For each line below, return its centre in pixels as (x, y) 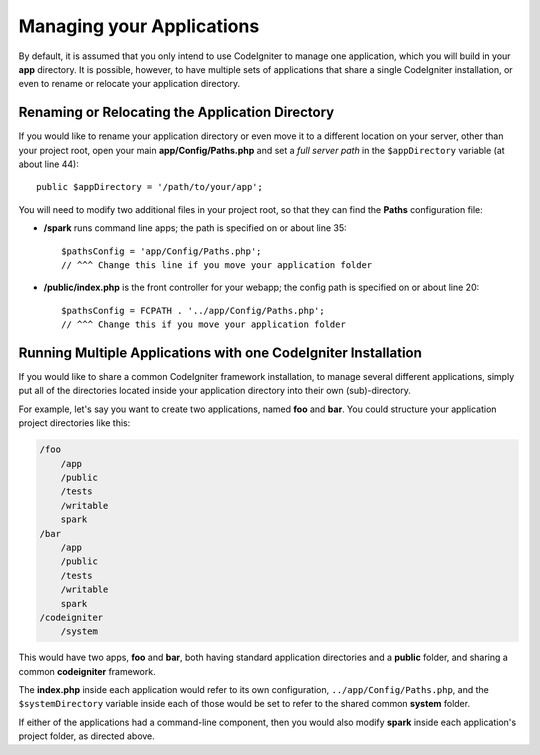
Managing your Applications (139, 26)
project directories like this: (74, 423)
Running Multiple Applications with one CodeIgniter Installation (220, 352)
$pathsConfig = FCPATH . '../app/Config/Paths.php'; (193, 310)
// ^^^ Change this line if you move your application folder (217, 264)
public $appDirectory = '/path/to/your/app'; (150, 187)
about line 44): (49, 164)
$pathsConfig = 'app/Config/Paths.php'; (161, 251)
